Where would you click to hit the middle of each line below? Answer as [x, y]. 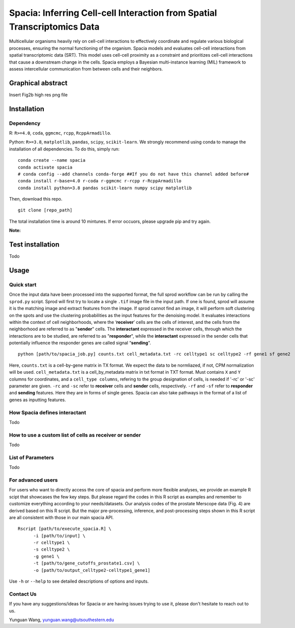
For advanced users [33, 480]
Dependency [25, 123]
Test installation [34, 245]
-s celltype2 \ [51, 549]
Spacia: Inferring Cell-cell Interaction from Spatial [113, 13]
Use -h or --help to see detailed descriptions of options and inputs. [79, 581]
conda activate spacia [45, 167]
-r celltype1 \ [51, 543]
